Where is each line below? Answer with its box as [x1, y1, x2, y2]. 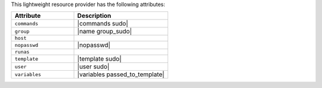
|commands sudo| [77, 20, 128, 28]
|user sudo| [77, 62, 110, 71]
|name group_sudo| [77, 27, 132, 36]
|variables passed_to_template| [77, 70, 165, 78]
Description [77, 12, 112, 20]
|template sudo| [77, 55, 122, 63]
